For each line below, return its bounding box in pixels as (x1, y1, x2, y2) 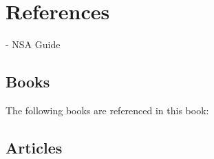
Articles (6, 136, 63, 158)
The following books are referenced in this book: (6, 103, 209, 117)
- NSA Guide (6, 37, 61, 52)
